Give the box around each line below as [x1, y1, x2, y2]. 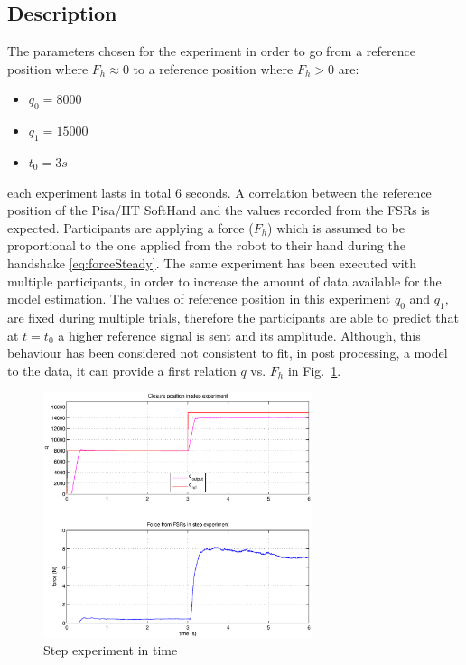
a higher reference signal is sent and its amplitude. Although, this [58, 325, 421, 344]
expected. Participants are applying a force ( [7, 218, 254, 237]
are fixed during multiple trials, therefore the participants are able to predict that [7, 307, 459, 326]
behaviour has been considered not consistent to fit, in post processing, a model [7, 343, 448, 362]
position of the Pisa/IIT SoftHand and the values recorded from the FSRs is [7, 201, 430, 220]
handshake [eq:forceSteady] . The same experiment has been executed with [7, 253, 416, 272]
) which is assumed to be [267, 218, 405, 237]
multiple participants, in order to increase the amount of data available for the [7, 271, 442, 290]
